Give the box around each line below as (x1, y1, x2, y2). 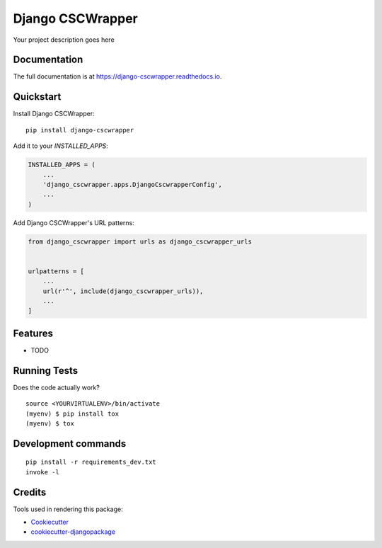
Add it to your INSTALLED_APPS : (13, 142, 109, 150)
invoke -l (25, 468, 59, 476)
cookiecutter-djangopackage (30, 527, 116, 536)
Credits (13, 486, 47, 498)
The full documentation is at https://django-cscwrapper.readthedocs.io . (13, 72, 222, 81)
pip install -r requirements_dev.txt (25, 458, 157, 467)
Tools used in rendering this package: (13, 505, 123, 513)
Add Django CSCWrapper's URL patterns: (13, 218, 134, 227)
